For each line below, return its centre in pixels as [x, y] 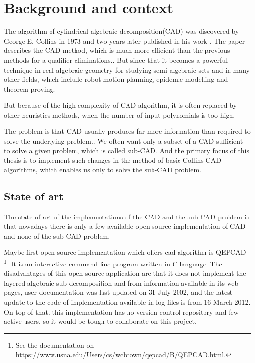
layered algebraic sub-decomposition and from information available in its [114, 282]
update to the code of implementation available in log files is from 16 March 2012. [127, 302]
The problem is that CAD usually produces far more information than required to [127, 131]
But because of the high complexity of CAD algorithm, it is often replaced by [121, 105]
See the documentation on [55, 345]
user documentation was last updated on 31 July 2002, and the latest [129, 292]
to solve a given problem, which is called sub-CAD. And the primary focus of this [127, 150]
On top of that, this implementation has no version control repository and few [121, 311]
